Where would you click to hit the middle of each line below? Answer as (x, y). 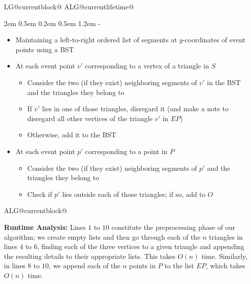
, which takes (226, 266)
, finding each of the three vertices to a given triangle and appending (141, 246)
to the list (179, 266)
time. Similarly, (224, 256)
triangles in (226, 237)
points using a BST (45, 49)
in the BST (224, 82)
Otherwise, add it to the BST (72, 135)
